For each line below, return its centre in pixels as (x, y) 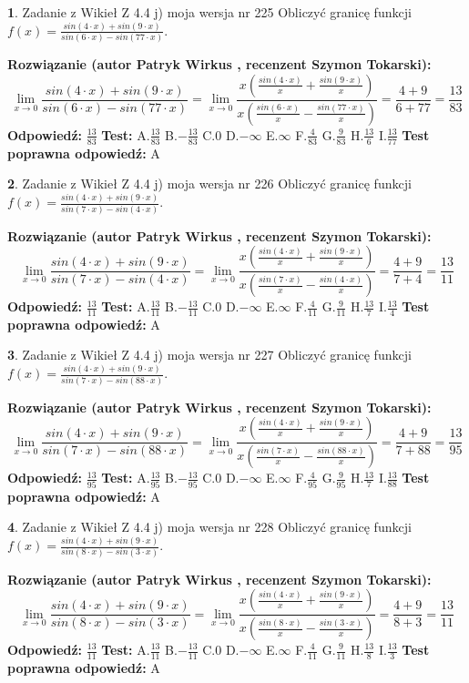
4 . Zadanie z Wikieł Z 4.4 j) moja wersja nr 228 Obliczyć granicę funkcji (209, 527)
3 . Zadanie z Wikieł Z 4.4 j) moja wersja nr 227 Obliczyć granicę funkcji (209, 355)
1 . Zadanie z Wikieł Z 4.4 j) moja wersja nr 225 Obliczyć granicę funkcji (209, 12)
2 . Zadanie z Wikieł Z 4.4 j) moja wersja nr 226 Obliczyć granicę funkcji (209, 183)
